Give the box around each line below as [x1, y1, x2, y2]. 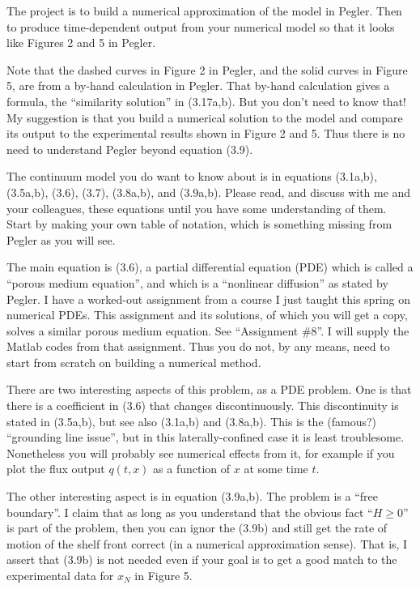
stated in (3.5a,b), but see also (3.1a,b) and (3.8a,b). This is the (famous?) [6, 412, 377, 429]
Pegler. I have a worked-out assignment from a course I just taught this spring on [6, 290, 410, 307]
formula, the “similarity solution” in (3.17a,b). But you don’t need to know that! [6, 92, 406, 109]
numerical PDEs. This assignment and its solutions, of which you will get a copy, [6, 306, 408, 323]
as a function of [153, 460, 231, 477]
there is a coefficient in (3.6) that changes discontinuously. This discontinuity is [6, 397, 399, 414]
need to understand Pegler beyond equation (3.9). [6, 140, 253, 157]
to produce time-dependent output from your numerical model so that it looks [6, 18, 395, 35]
